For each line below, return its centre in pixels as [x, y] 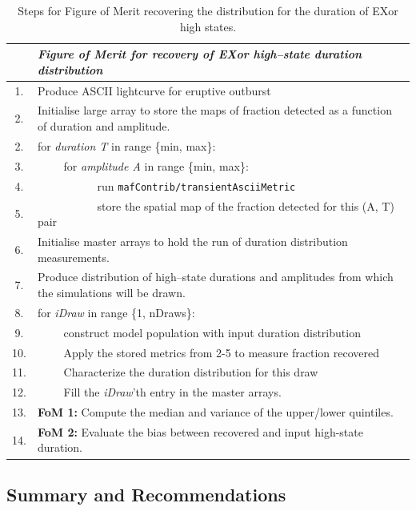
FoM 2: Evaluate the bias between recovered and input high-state [200, 431]
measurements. [73, 257]
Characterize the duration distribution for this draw [191, 372]
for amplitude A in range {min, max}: [156, 165]
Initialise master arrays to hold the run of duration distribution [192, 241]
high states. [208, 26]
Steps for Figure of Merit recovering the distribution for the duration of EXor [208, 10]
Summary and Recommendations [146, 494]
